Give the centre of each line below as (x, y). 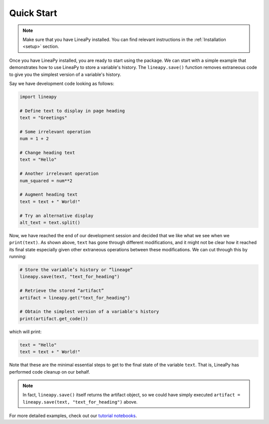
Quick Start (33, 13)
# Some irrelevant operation (55, 132)
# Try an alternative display (57, 215)
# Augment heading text (49, 195)
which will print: (25, 332)
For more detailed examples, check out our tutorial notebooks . (73, 416)
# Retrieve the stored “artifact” (62, 291)
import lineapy (38, 97)
